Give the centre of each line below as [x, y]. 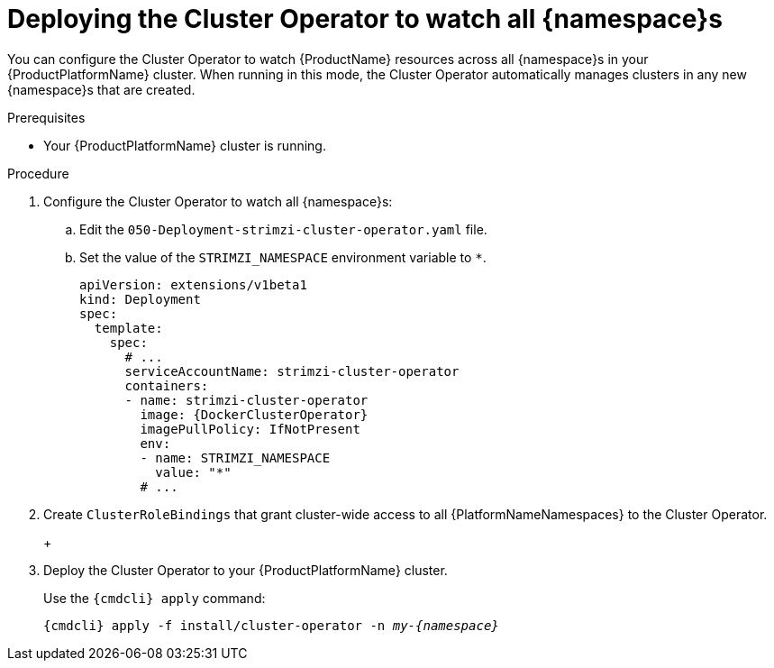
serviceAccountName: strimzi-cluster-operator [292, 371]
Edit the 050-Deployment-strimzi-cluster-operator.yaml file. [283, 229]
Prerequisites [46, 117]
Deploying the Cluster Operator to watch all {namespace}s [365, 19]
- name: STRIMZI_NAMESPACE [235, 458]
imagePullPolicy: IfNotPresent [250, 429]
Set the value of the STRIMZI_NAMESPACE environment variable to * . [283, 257]
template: [128, 328]
